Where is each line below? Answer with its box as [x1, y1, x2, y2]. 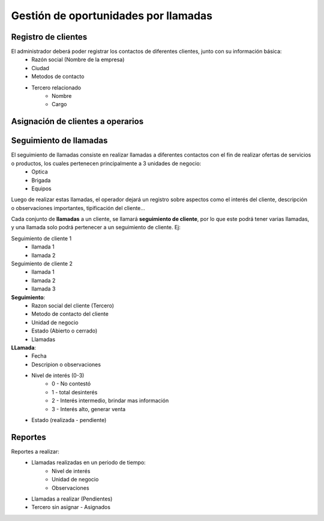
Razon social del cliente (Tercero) [31, 302, 114, 309]
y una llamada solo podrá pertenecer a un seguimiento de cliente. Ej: [11, 224, 181, 231]
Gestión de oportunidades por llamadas [11, 9, 213, 22]
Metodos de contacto [31, 73, 85, 80]
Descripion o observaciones [31, 361, 101, 368]
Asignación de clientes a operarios [11, 116, 144, 127]
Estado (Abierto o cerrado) [31, 327, 98, 334]
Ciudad [31, 64, 49, 71]
